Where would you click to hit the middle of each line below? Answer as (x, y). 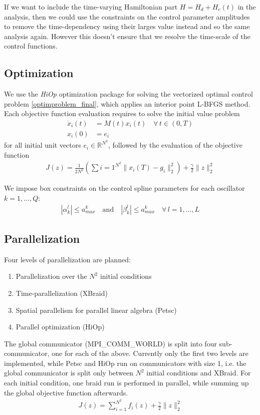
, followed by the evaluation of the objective (175, 145)
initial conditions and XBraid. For (199, 373)
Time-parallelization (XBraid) (62, 293)
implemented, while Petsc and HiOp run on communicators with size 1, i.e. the (125, 363)
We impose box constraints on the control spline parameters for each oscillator (124, 188)
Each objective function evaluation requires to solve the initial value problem (122, 113)
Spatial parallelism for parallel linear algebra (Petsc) (96, 310)
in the (247, 7)
